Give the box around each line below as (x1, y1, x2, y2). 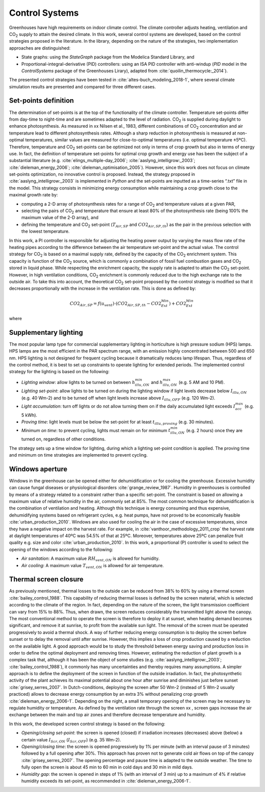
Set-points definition (9, 96, 74, 105)
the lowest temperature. (21, 228, 70, 234)
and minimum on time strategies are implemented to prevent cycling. (9, 452, 148, 458)
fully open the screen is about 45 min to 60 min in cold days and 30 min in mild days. (21, 764, 193, 770)
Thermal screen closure (9, 575, 83, 584)
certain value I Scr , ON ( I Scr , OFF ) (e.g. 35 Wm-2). (21, 737, 121, 744)
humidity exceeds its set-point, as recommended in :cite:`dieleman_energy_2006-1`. (21, 778, 191, 784)
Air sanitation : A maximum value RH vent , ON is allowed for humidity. (21, 555, 160, 562)
